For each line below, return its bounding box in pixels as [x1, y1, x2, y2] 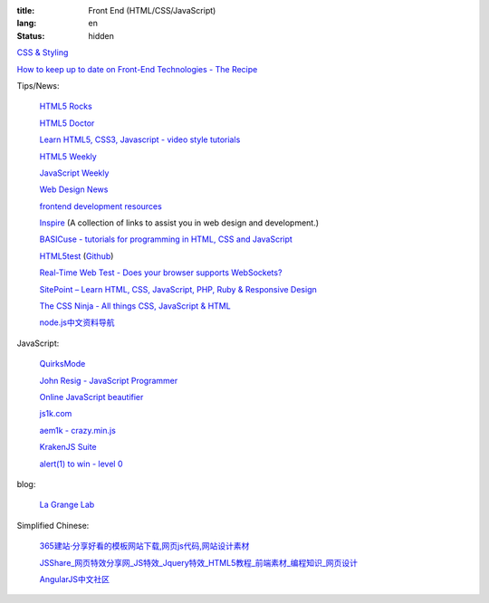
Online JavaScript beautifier [39, 391, 144, 402]
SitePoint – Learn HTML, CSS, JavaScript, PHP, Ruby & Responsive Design [39, 283, 317, 294]
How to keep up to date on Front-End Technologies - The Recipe [16, 63, 258, 74]
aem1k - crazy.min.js [39, 425, 117, 435]
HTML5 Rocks [39, 100, 92, 112]
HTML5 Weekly [39, 150, 97, 162]
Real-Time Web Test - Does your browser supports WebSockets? [39, 267, 283, 278]
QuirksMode [39, 359, 86, 369]
